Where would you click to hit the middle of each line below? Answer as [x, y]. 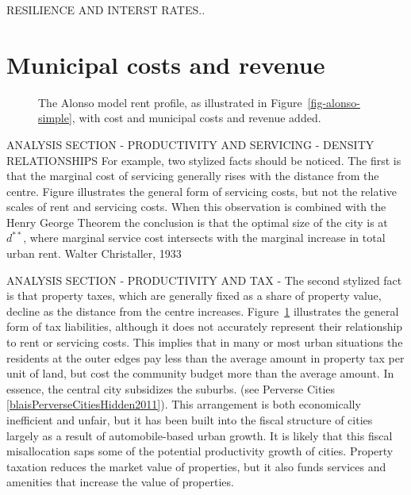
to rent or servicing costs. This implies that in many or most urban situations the [205, 342]
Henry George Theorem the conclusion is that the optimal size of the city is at [197, 222]
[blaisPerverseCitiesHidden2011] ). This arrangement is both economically [184, 404]
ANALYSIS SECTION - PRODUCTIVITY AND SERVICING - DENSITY [190, 144]
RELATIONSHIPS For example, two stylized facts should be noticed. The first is [204, 160]
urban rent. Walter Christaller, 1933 [94, 253]
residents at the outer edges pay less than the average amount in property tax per [205, 357]
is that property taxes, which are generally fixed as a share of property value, [194, 295]
